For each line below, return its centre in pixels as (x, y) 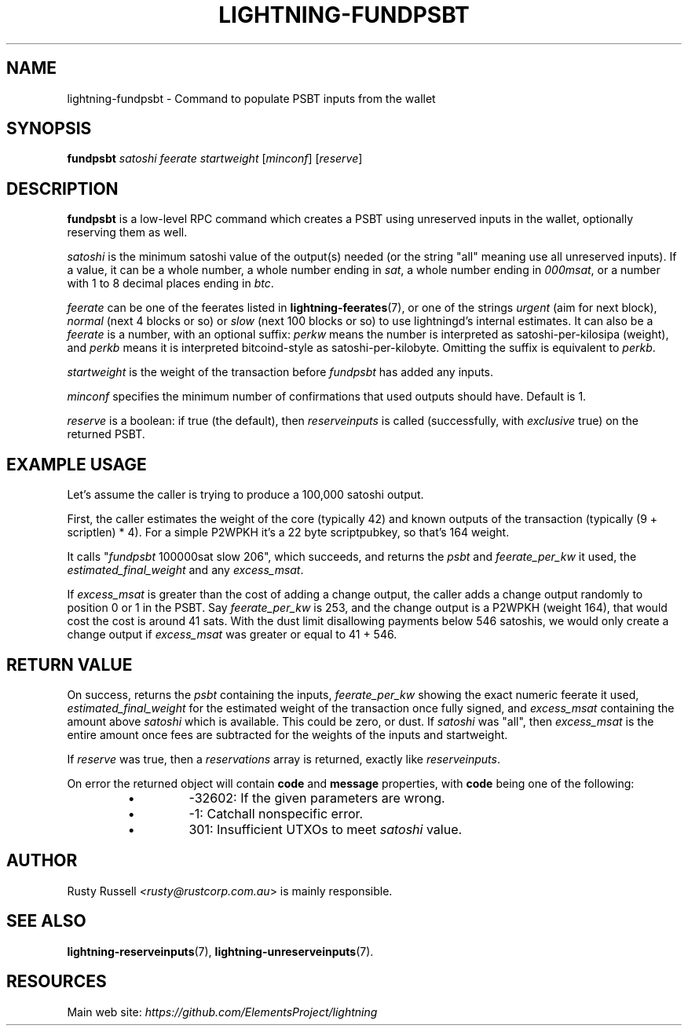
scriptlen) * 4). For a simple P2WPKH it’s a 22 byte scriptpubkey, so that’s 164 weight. (288, 532)
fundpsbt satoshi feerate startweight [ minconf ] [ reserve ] (215, 159)
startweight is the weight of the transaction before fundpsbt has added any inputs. (280, 372)
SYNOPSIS (49, 129)
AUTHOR (42, 861)
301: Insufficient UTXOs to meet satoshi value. (326, 829)
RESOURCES (57, 982)
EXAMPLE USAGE (77, 464)
